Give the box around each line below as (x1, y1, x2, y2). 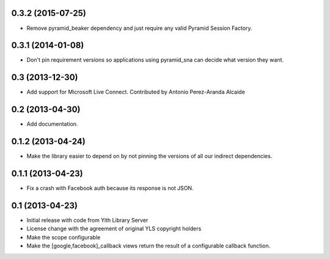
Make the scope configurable (26, 233, 101, 241)
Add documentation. (26, 120, 78, 128)
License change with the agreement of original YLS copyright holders (26, 225, 202, 232)
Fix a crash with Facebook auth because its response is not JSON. (26, 184, 194, 192)
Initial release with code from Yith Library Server (26, 216, 148, 224)
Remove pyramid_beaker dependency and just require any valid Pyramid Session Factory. (26, 24, 253, 32)
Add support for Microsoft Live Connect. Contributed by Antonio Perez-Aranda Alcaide (26, 89, 246, 96)
